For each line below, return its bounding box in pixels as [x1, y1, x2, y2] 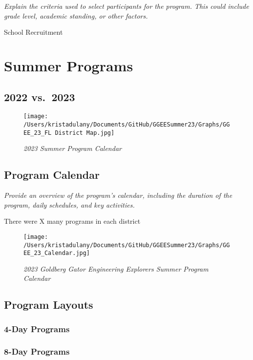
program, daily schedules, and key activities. [4, 199, 135, 210]
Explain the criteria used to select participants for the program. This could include [4, 1, 249, 11]
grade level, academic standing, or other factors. [4, 10, 148, 21]
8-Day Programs [4, 345, 70, 357]
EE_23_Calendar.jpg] [23, 250, 90, 257]
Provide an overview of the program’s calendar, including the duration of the [4, 190, 232, 200]
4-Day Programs [4, 322, 70, 335]
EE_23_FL [23, 129, 52, 136]
